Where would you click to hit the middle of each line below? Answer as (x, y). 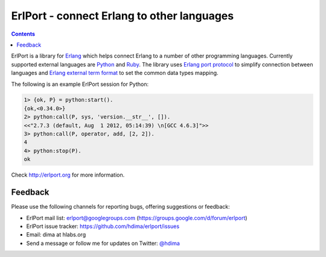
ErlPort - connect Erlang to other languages (123, 16)
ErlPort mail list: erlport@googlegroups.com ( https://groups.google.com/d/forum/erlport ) (137, 218)
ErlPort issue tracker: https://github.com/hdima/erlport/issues (103, 226)
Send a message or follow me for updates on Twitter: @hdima (103, 243)
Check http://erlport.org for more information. (68, 175)
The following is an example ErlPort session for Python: (80, 84)
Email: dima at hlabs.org (56, 235)
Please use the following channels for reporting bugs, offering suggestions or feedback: (121, 207)
